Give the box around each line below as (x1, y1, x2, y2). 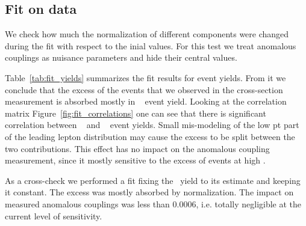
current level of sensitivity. (5, 209, 102, 222)
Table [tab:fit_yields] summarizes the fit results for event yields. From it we (5, 71, 286, 84)
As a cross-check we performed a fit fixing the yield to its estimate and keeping (5, 174, 301, 186)
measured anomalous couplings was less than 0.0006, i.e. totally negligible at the (5, 197, 302, 210)
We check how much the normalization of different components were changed (5, 28, 289, 40)
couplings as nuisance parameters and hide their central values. (5, 51, 237, 64)
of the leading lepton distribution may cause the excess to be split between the (5, 130, 295, 142)
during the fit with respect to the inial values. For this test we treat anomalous (5, 39, 296, 52)
